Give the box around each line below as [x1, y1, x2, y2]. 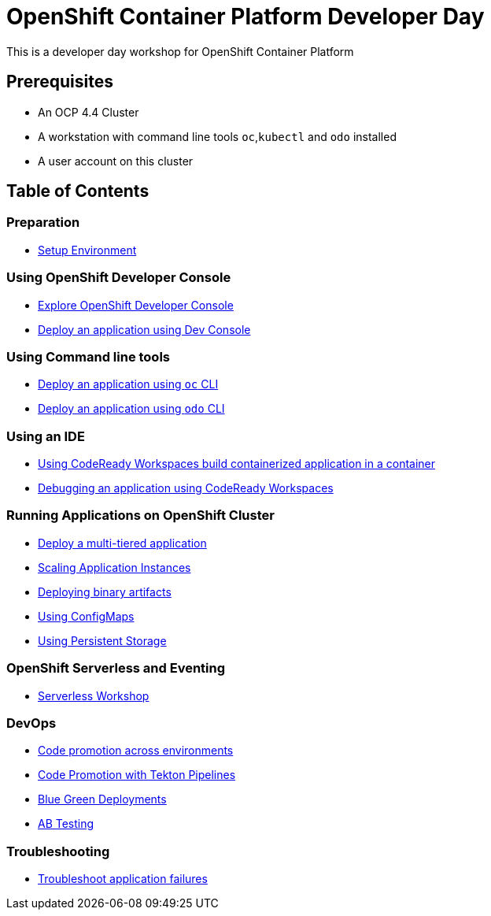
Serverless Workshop [38, 688, 150, 703]
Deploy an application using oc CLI [38, 377, 219, 391]
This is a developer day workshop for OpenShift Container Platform [6, 44, 354, 58]
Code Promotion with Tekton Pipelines [38, 768, 236, 782]
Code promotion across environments [38, 744, 234, 758]
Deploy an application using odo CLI [38, 402, 225, 416]
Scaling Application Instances [38, 560, 191, 574]
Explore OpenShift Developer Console [38, 298, 234, 312]
